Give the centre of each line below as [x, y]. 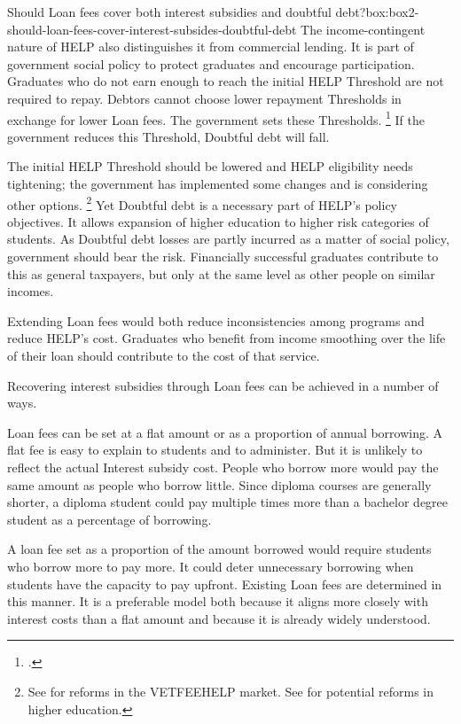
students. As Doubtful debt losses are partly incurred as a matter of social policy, [228, 239]
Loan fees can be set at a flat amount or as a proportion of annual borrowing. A [225, 432]
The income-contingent [363, 29]
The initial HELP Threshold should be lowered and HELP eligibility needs [210, 166]
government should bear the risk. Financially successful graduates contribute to [223, 257]
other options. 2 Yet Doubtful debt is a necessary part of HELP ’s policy [203, 203]
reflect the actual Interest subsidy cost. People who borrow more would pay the [223, 467]
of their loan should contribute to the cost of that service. [164, 355]
